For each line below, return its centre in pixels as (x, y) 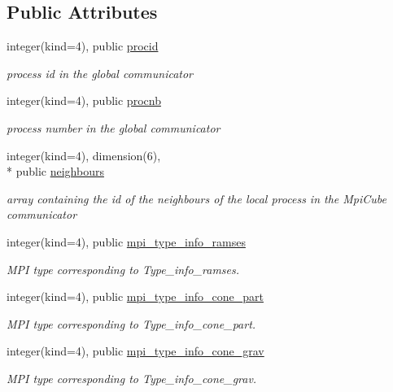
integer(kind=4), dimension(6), (84, 155)
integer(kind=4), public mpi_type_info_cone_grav (135, 351)
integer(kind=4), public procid (83, 46)
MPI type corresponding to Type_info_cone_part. (131, 323)
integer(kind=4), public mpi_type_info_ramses (126, 241)
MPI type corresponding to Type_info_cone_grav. (132, 378)
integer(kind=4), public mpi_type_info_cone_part (135, 296)
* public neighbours (55, 171)
